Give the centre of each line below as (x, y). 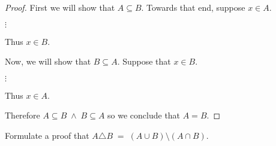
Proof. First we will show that (60, 7)
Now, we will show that (48, 61)
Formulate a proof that (47, 135)
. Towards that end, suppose (193, 7)
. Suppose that (144, 61)
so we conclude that (144, 115)
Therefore (22, 115)
